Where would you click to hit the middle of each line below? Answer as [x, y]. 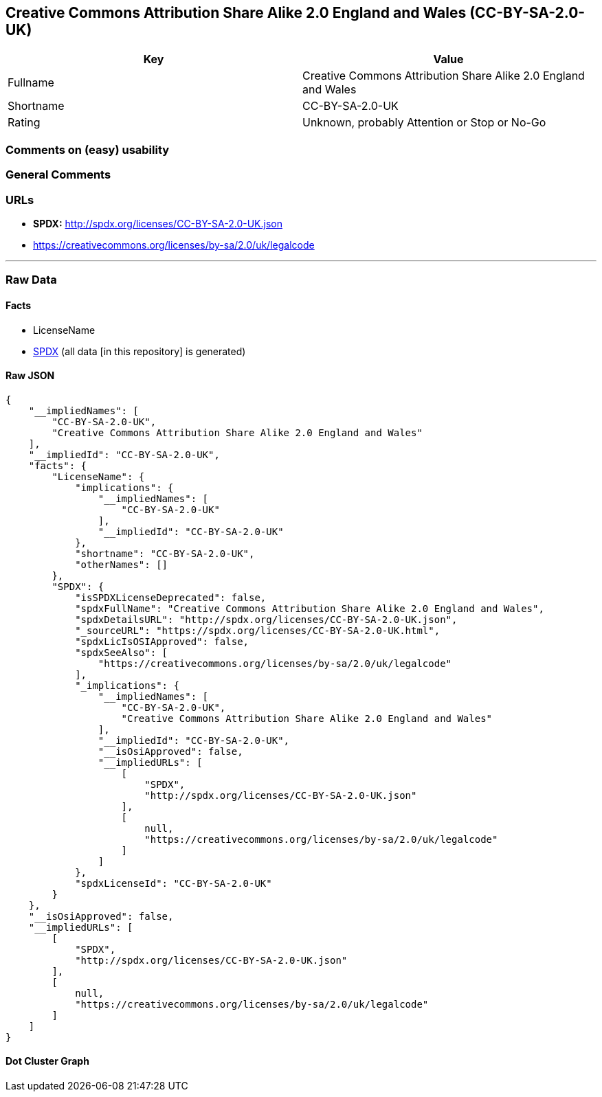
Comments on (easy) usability [88, 149]
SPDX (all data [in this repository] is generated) [140, 351]
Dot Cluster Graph [47, 1061]
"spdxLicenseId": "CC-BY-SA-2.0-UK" [174, 883]
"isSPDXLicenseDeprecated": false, [171, 597]
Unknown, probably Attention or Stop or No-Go [424, 123]
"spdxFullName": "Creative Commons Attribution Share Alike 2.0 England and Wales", [310, 608]
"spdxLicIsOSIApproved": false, [162, 641]
